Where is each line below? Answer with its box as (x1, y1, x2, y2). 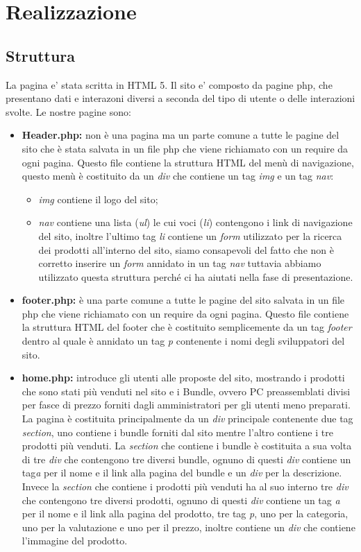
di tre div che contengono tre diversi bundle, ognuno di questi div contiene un (22, 451, 351, 466)
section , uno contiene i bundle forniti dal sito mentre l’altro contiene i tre (22, 424, 333, 439)
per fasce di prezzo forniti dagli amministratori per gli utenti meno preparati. (22, 397, 351, 412)
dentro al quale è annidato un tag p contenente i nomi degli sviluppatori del (22, 334, 345, 348)
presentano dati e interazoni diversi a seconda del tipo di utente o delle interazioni (6, 91, 355, 105)
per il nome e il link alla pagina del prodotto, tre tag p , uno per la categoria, (22, 506, 349, 521)
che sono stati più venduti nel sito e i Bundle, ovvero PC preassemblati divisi (22, 383, 351, 398)
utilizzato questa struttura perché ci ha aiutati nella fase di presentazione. (38, 269, 353, 284)
